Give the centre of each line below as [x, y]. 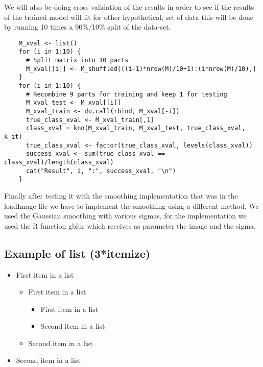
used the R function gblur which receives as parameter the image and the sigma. [130, 225]
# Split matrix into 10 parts [77, 60]
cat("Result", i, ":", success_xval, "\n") [101, 171]
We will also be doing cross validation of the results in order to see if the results [129, 7]
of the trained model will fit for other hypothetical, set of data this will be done [129, 17]
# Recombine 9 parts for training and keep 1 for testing [126, 94]
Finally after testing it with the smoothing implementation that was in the [121, 195]
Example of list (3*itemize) [77, 253]
